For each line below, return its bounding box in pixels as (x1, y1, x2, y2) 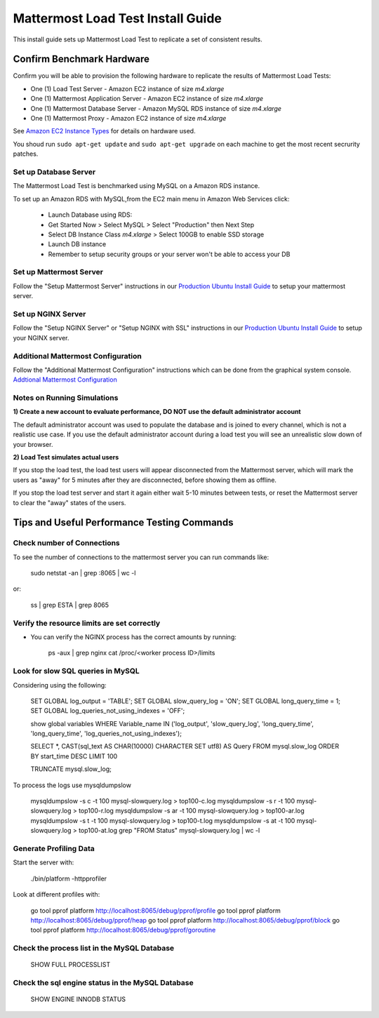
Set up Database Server (13, 167, 96, 177)
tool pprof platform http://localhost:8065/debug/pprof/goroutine (30, 926, 216, 935)
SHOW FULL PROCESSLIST (30, 960, 111, 969)
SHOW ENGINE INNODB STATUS (30, 995, 126, 1003)
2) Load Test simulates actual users (13, 453, 119, 461)
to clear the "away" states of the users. (13, 498, 126, 507)
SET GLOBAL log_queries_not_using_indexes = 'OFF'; (30, 706, 185, 715)
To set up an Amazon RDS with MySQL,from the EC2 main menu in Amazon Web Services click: (13, 194, 290, 203)
